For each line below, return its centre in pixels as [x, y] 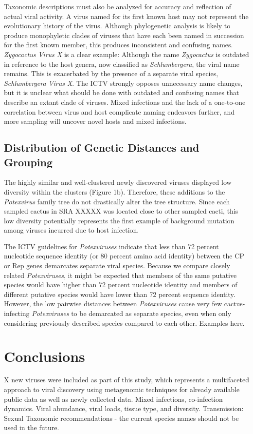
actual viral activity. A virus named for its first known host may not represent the [126, 16]
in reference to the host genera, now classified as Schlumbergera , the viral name [122, 64]
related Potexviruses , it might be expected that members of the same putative [120, 275]
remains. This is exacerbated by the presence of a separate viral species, [111, 73]
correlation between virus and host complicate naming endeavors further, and [119, 111]
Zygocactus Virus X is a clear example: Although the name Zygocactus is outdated [126, 54]
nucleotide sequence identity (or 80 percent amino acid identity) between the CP [124, 256]
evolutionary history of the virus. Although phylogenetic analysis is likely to [117, 26]
